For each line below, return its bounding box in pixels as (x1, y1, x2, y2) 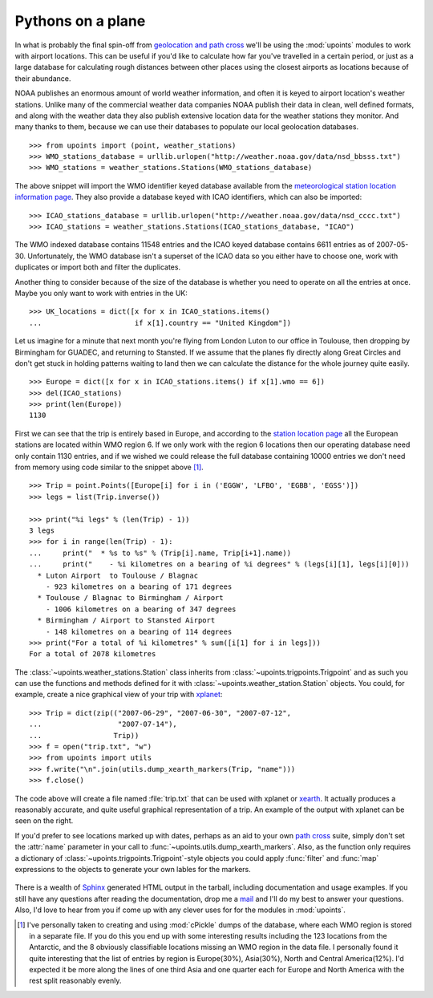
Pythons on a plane (14, 12, 146, 30)
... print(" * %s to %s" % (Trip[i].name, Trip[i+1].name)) (29, 548, 292, 558)
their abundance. (14, 73, 71, 83)
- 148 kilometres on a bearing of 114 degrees (45, 627, 233, 636)
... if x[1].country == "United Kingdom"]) (29, 318, 292, 327)
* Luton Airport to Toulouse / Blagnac (37, 570, 199, 580)
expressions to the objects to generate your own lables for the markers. (14, 864, 252, 874)
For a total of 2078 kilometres (29, 650, 156, 659)
